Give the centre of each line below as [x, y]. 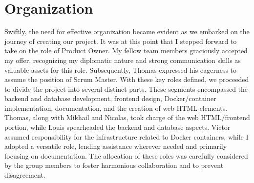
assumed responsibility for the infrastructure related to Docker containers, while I [127, 136]
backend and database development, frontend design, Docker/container [110, 98]
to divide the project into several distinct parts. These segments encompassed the [126, 89]
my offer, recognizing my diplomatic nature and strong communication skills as [123, 60]
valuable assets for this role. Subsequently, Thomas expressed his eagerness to [121, 70]
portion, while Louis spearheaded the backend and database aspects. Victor [117, 127]
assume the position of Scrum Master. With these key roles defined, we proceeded [127, 79]
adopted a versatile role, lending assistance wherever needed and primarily [116, 146]
